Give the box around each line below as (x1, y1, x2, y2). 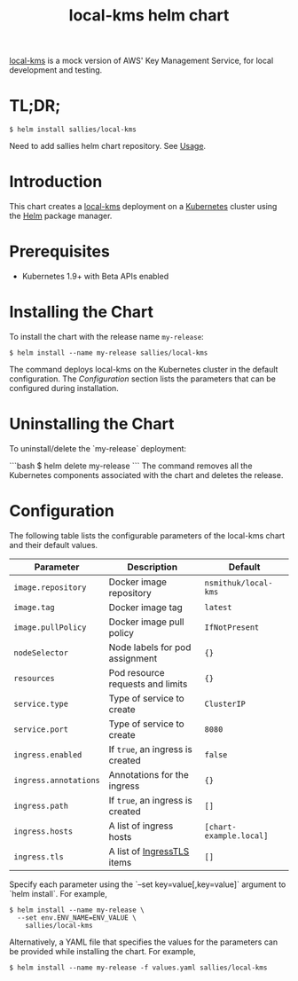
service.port (13, 724, 69, 734)
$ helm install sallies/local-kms (9, 125, 137, 134)
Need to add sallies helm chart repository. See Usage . (9, 141, 207, 152)
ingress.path (13, 800, 69, 811)
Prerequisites (9, 241, 111, 262)
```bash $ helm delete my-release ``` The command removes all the (9, 460, 253, 471)
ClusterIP (204, 698, 247, 709)
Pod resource (108, 666, 166, 679)
